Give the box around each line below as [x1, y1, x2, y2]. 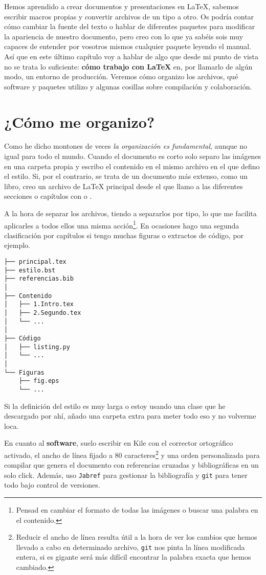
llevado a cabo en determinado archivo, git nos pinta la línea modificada [16, 541, 245, 552]
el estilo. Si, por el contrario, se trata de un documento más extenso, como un [4, 171, 248, 181]
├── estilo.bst [4, 266, 56, 274]
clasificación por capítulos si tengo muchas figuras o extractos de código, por [4, 229, 244, 240]
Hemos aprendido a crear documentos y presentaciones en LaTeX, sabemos [4, 1, 239, 11]
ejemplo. [4, 240, 30, 250]
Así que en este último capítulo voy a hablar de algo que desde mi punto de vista [4, 51, 258, 61]
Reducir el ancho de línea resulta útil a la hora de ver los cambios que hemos [16, 532, 257, 542]
